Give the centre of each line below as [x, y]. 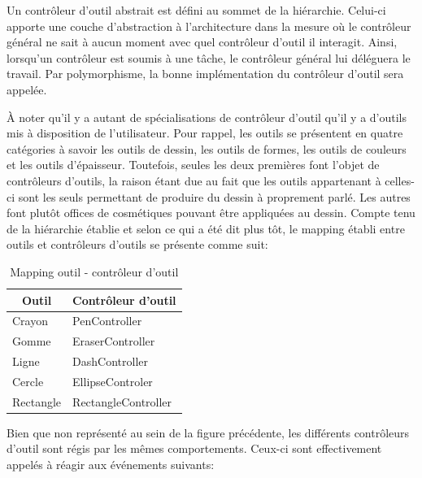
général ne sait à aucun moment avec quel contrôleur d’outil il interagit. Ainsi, [202, 42]
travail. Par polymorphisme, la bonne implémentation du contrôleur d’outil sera [205, 74]
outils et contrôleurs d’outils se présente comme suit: [137, 244]
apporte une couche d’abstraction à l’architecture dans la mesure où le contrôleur [209, 26]
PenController [107, 321]
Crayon [30, 321]
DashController [110, 361]
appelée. [27, 89]
